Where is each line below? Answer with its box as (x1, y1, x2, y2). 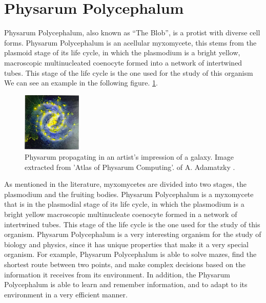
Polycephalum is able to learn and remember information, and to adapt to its (4, 279, 248, 290)
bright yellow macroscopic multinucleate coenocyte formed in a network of (4, 209, 237, 220)
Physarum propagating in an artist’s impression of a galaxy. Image (25, 151, 234, 162)
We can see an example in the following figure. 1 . (4, 77, 158, 88)
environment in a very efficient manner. (4, 289, 128, 299)
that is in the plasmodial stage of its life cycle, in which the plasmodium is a (4, 199, 244, 209)
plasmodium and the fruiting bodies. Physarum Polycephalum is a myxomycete (4, 188, 254, 199)
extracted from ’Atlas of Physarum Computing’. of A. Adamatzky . (25, 161, 235, 172)
